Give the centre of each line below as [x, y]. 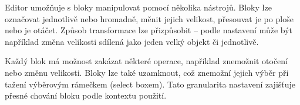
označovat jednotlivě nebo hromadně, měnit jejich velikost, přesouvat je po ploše [149, 18]
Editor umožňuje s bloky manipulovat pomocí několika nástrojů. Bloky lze [138, 7]
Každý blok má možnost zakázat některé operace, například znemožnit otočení [146, 61]
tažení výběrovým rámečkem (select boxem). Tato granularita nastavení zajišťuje [150, 84]
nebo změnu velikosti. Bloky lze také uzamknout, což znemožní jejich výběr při [147, 72]
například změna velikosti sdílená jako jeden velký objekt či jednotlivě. [132, 41]
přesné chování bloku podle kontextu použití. [86, 95]
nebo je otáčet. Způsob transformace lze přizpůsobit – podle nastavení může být [149, 30]
